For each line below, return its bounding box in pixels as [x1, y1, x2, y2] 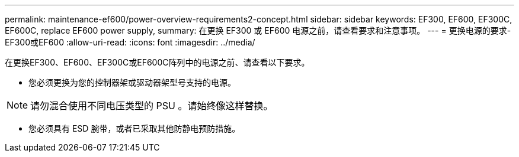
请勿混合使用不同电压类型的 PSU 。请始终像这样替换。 [30, 100, 273, 112]
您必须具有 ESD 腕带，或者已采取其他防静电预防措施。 [28, 123, 241, 133]
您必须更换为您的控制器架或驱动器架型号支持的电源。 [28, 77, 236, 87]
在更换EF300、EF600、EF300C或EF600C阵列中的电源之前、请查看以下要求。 [5, 57, 310, 67]
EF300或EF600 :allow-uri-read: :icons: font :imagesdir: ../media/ [5, 37, 255, 47]
